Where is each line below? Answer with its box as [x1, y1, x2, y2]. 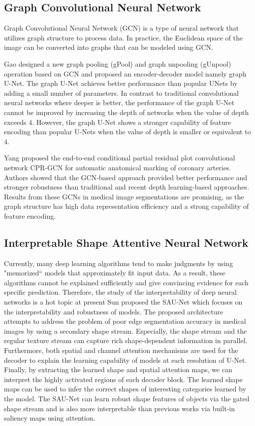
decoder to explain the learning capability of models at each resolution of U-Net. [4, 354, 247, 365]
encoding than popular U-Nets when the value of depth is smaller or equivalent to [4, 126, 251, 137]
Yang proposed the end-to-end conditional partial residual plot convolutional [4, 153, 235, 163]
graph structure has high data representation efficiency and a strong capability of [4, 201, 249, 211]
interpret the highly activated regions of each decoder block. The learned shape [4, 374, 243, 384]
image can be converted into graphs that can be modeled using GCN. [4, 42, 213, 52]
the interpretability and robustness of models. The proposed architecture [4, 306, 223, 316]
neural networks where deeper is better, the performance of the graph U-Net [4, 97, 234, 108]
